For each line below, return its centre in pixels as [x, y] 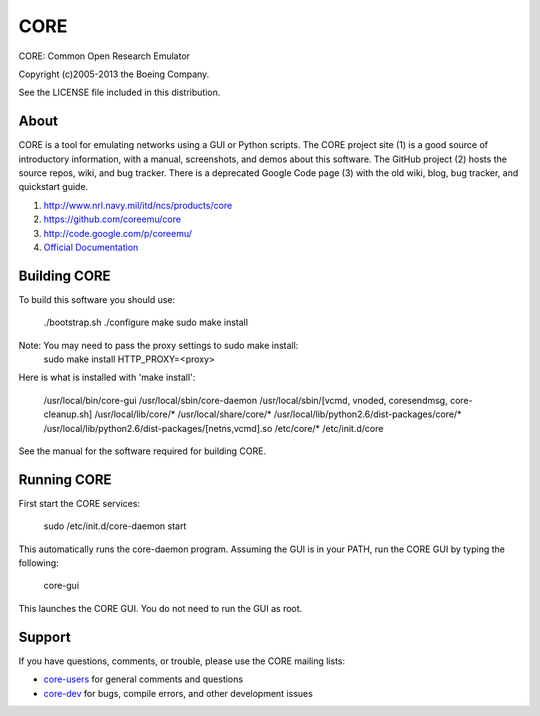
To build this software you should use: [97, 299]
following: [38, 563]
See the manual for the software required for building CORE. [142, 451]
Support [44, 636]
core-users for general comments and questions [143, 679]
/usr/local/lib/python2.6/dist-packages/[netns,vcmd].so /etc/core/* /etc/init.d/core [213, 428]
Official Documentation [91, 247]
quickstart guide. [53, 187]
